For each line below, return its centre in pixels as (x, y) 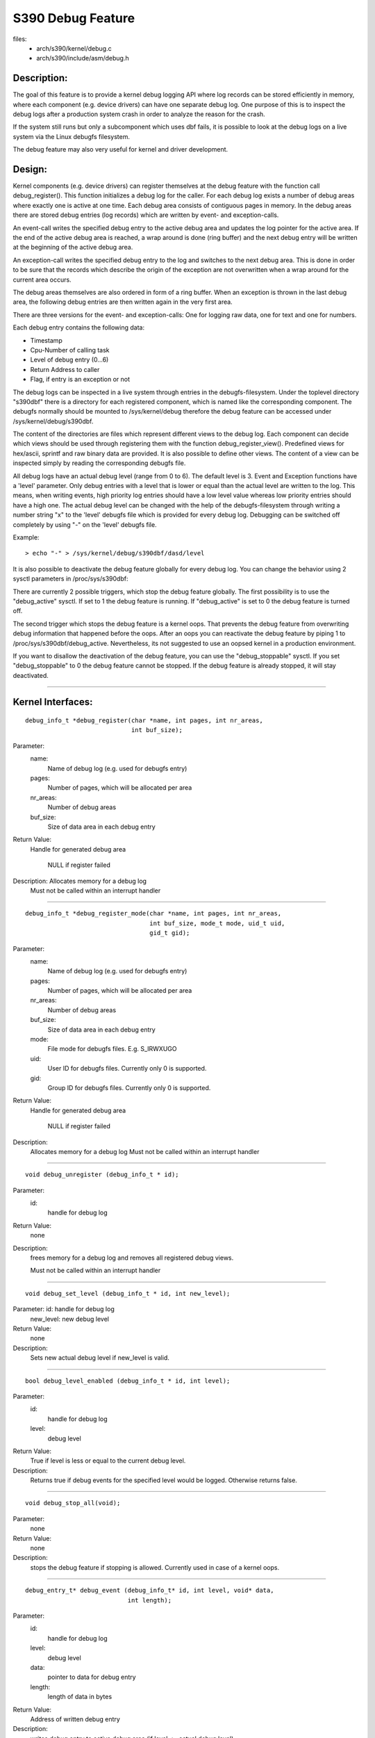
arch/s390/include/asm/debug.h (83, 58)
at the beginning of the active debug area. (73, 247)
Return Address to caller (65, 369)
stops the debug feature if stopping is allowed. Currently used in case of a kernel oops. (155, 1567)
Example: (26, 537)
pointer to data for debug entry (92, 1677)
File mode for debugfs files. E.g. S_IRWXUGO (112, 1049)
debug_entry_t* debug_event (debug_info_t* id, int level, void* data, (150, 1591)
